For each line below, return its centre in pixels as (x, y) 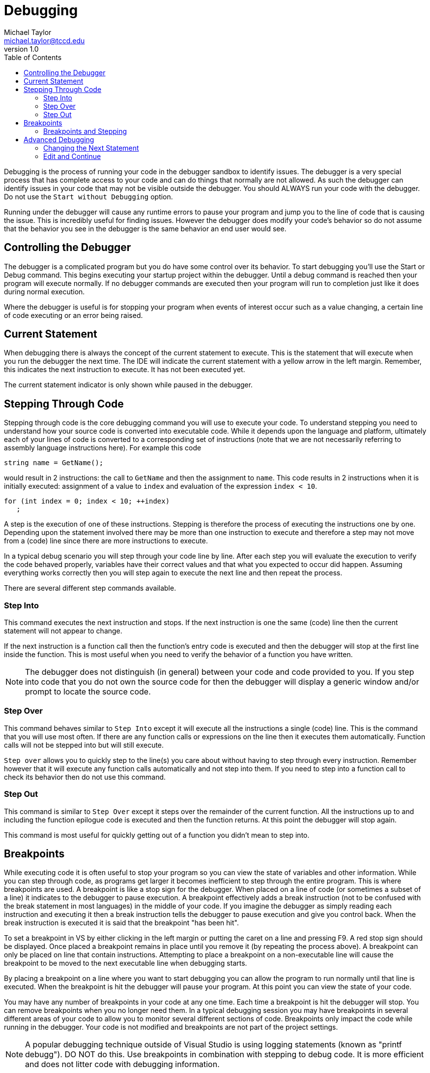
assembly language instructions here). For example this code (103, 448)
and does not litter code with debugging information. (122, 1064)
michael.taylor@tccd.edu (44, 40)
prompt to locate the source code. (88, 692)
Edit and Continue (72, 156)
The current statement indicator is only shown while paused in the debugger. (129, 385)
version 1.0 (21, 49)
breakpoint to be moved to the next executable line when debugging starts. (126, 963)
